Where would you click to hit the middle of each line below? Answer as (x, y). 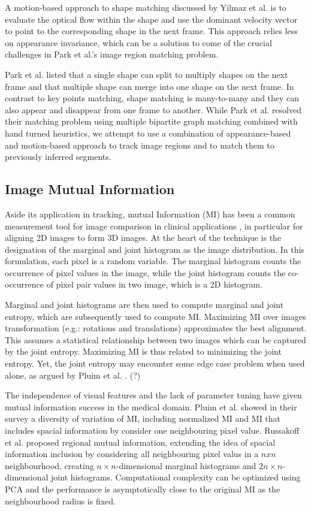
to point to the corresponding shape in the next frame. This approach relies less (151, 31)
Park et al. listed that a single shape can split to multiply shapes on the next (147, 74)
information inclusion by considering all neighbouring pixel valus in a (132, 454)
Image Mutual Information (90, 189)
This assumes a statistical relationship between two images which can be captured (155, 339)
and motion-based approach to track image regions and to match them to (140, 145)
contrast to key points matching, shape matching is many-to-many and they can (152, 98)
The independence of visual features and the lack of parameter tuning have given (153, 395)
